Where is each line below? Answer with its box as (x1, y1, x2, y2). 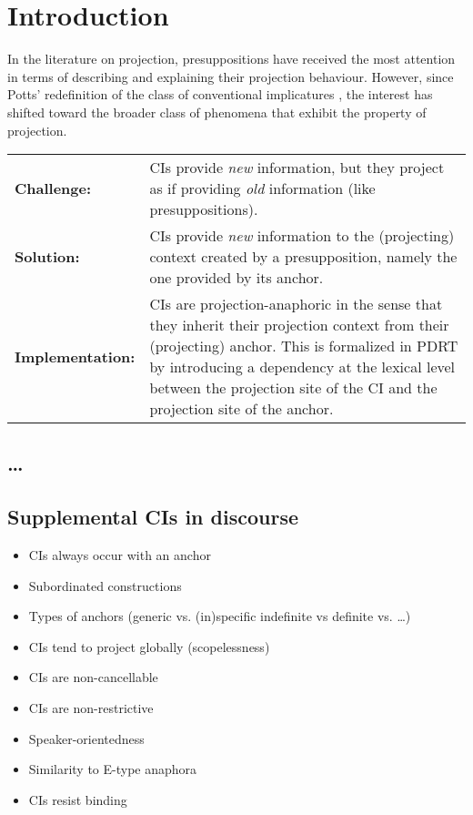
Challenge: (15, 178, 92, 199)
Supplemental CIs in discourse (7, 503, 299, 531)
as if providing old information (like (149, 178, 376, 199)
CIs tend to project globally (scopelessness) (28, 637, 270, 656)
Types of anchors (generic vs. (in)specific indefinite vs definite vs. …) (28, 606, 411, 626)
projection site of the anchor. (149, 398, 334, 420)
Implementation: (15, 345, 136, 367)
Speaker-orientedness (28, 728, 145, 748)
